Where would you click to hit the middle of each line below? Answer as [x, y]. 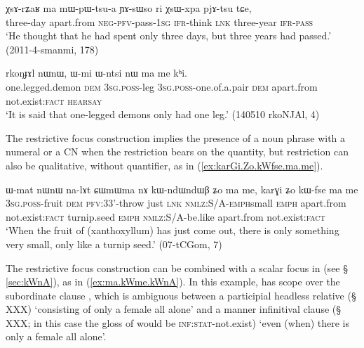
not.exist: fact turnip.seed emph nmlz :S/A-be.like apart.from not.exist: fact [166, 216]
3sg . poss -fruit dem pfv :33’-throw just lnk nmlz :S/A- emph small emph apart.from [176, 203]
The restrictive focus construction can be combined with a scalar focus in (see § [177, 268]
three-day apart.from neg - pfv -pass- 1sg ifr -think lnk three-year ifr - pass [160, 21]
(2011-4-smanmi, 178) [52, 49]
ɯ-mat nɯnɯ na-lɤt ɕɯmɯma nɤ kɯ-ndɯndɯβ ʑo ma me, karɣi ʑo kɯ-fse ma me [182, 189]
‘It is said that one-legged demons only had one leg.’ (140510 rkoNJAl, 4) [163, 114]
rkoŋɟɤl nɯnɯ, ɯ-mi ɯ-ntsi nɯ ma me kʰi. [97, 73]
